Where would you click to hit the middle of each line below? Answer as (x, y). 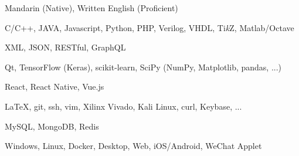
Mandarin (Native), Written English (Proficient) (91, 8)
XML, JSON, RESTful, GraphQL (65, 47)
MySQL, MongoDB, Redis (52, 126)
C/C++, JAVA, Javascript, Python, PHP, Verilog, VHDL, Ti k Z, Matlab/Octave (149, 27)
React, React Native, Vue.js (55, 87)
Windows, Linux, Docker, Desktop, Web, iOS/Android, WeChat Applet (133, 146)
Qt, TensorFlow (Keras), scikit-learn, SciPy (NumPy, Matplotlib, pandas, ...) (143, 67)
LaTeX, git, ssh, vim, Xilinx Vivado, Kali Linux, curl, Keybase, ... (123, 106)
